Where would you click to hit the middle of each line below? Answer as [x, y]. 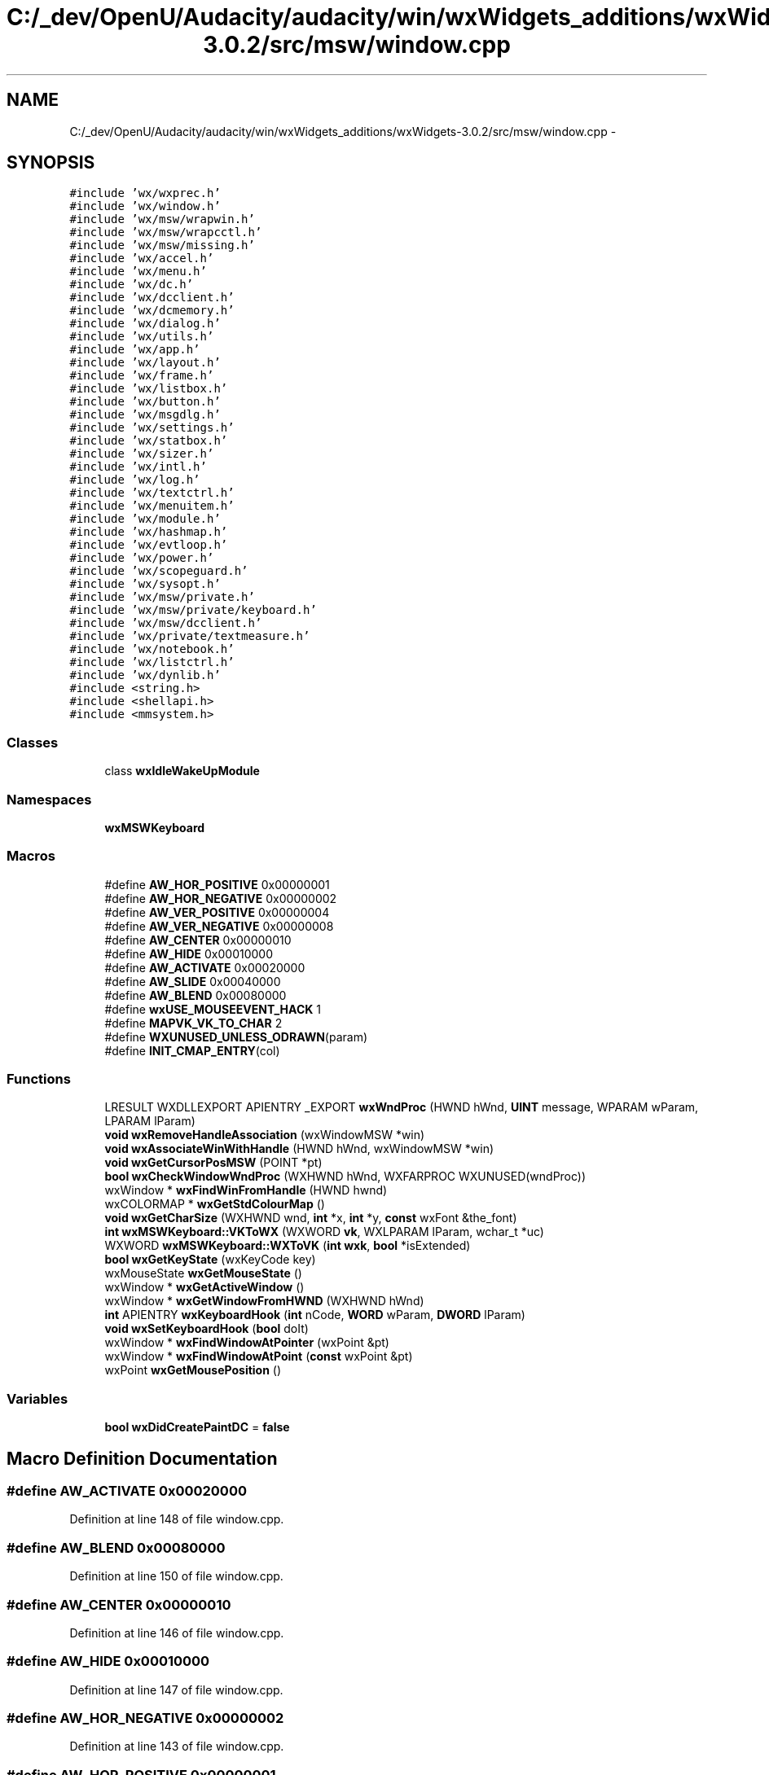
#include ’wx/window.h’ [145, 206]
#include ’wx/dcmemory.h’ [152, 311]
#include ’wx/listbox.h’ [149, 389]
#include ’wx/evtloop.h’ [149, 545]
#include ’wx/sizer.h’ [142, 454]
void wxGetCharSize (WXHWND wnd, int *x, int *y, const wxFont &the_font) [311, 1218]
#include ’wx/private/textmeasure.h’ [190, 636]
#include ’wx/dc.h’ [132, 285]
